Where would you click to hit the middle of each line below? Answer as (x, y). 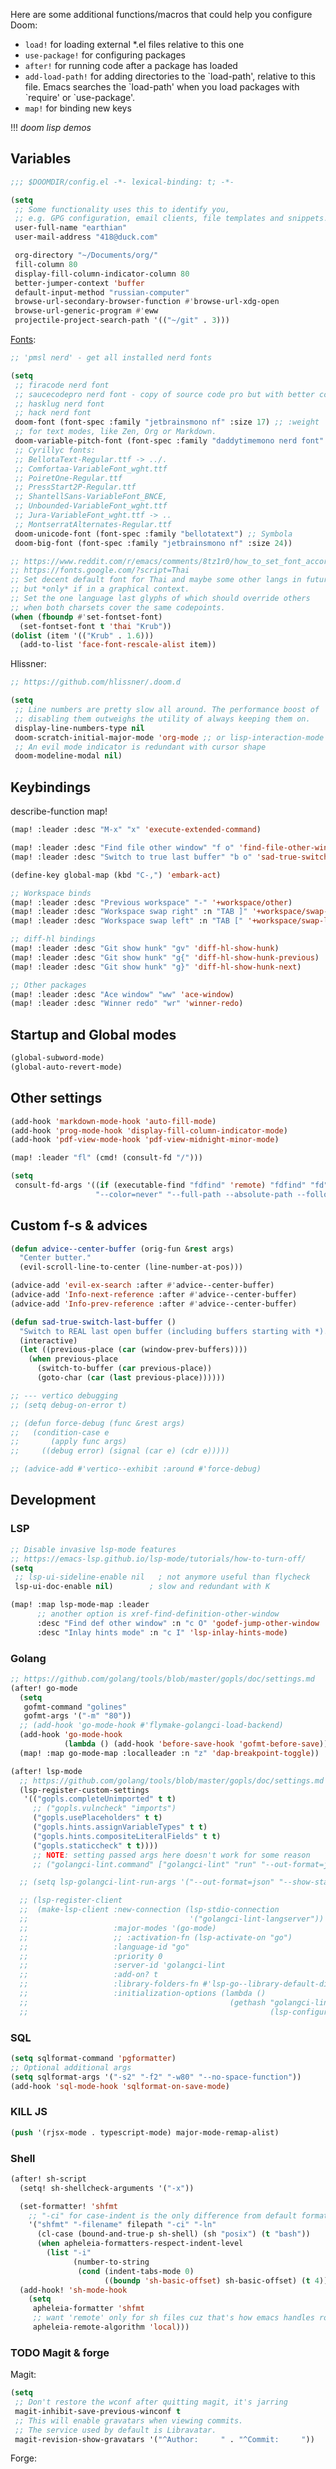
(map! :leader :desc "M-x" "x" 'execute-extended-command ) (136, 830)
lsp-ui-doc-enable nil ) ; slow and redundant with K (142, 1587)
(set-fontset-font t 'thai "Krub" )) (95, 626)
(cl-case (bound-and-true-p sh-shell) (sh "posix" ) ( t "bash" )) (173, 2234)
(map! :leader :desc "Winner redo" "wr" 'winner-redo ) (127, 1004)
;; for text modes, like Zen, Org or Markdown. (115, 432)
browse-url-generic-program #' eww (86, 311)
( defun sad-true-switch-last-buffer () (93, 1322)
